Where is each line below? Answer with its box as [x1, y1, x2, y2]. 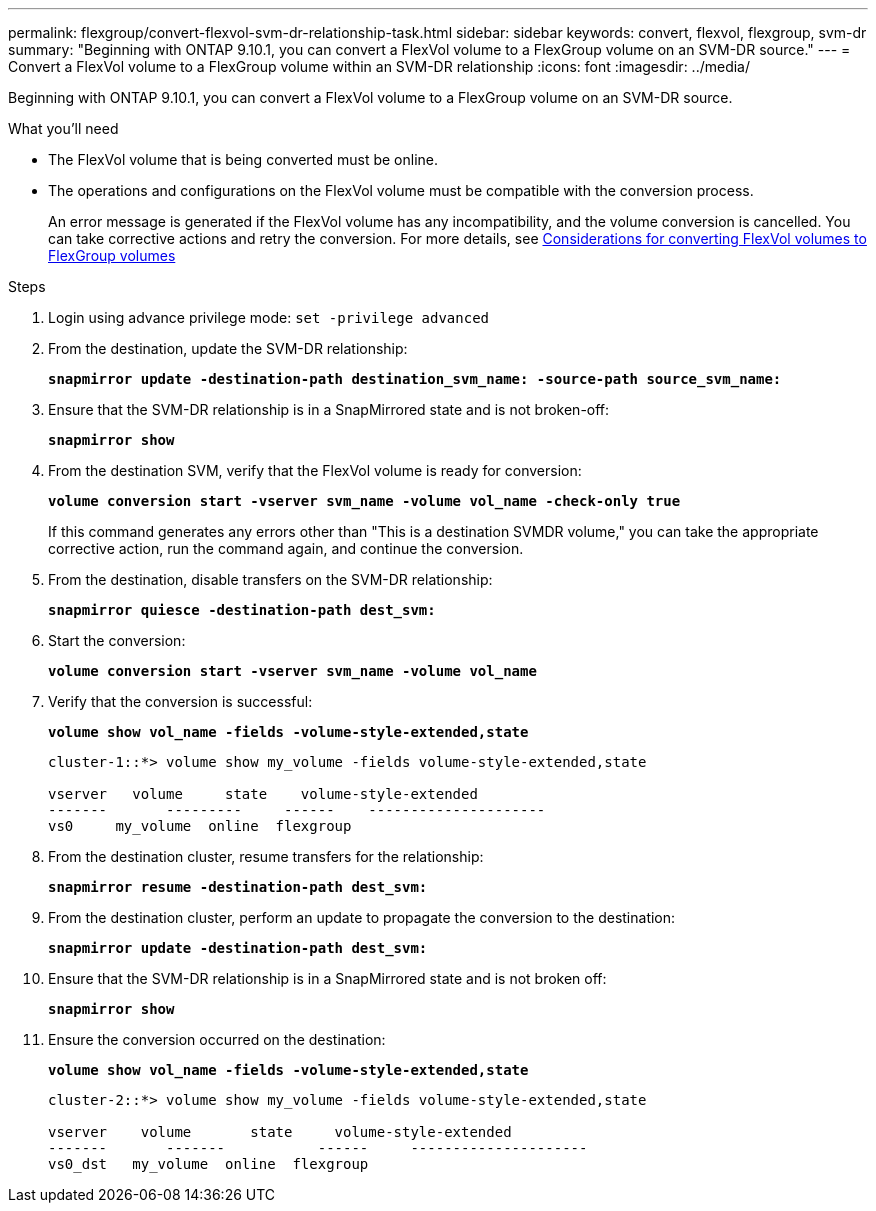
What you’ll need [8, 120, 119, 137]
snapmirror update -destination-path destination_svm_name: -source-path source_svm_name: [48, 371, 782, 387]
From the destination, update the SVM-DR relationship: [48, 340, 408, 357]
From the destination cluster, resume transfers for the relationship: [48, 848, 484, 865]
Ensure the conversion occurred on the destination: [48, 1031, 386, 1048]
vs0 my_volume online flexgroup [48, 818, 352, 834]
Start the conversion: [48, 632, 186, 649]
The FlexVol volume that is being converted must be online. [48, 151, 438, 168]
